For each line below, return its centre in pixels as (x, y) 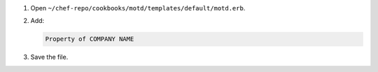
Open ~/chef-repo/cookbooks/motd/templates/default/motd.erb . (138, 8)
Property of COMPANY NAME (90, 39)
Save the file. (49, 57)
